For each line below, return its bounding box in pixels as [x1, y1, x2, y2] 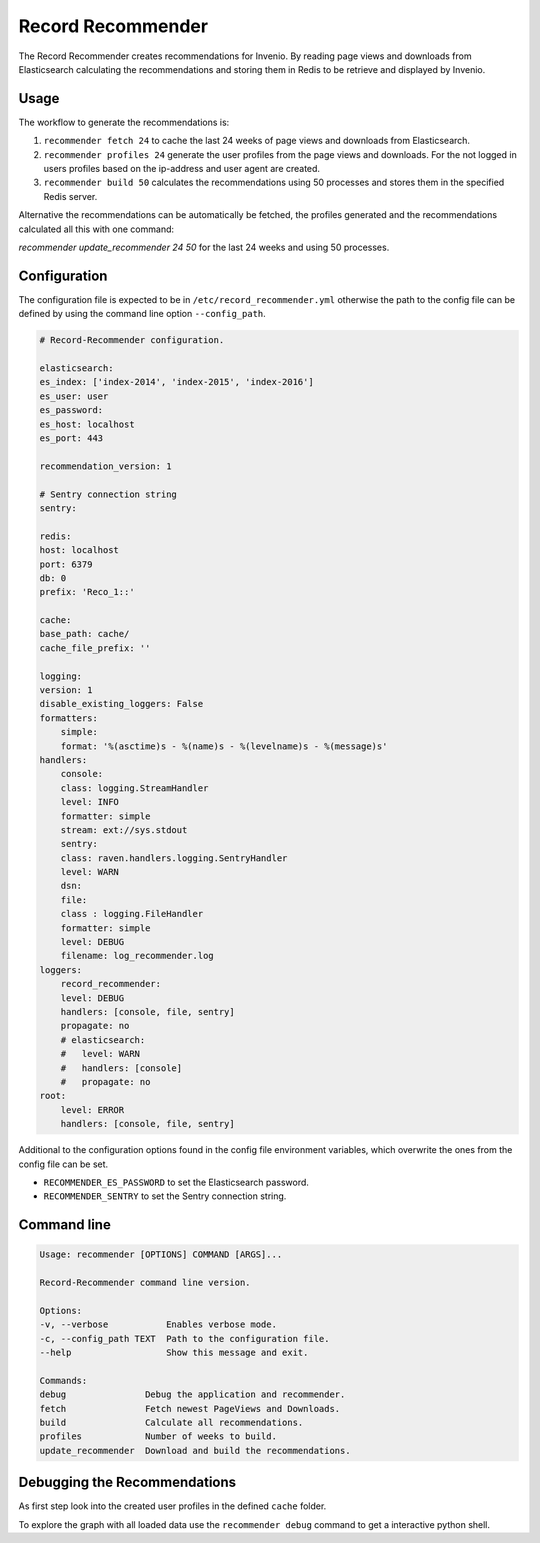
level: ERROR [60, 1104, 125, 1115]
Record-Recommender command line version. [39, 1277, 251, 1289]
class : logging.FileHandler [60, 908, 204, 920]
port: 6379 [39, 558, 93, 570]
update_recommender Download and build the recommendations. [39, 1445, 351, 1456]
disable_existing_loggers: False [39, 698, 204, 710]
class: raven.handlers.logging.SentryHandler [60, 852, 288, 864]
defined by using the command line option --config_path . [18, 308, 267, 320]
